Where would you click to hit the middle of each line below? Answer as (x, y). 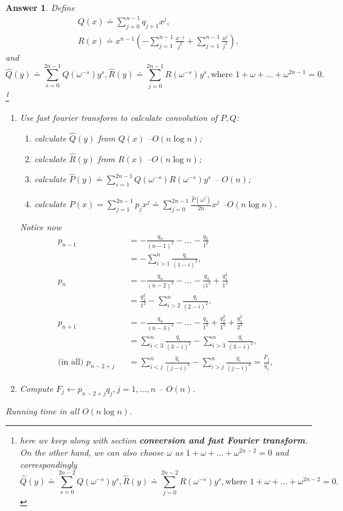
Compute (36, 389)
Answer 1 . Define (40, 7)
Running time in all (43, 410)
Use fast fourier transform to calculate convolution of (119, 117)
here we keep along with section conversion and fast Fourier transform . (164, 440)
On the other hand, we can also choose (92, 452)
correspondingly (48, 464)
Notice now (40, 226)
